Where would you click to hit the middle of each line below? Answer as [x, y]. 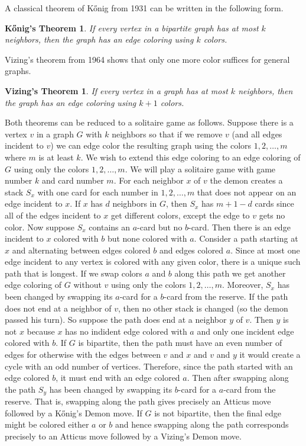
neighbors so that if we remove [167, 134]
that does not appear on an [247, 192]
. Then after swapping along [238, 378]
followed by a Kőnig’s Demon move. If [74, 413]
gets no [272, 215]
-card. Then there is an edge [240, 227]
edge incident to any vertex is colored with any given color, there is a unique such [153, 261]
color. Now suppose [40, 227]
